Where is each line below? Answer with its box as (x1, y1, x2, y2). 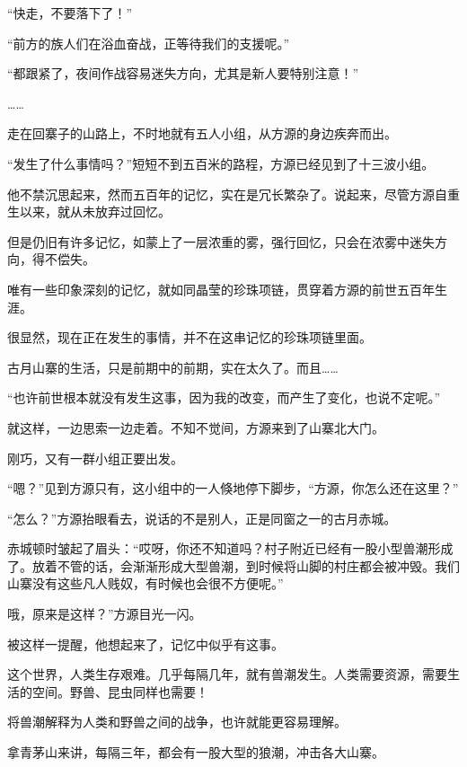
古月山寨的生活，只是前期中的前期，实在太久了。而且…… (7, 357, 339, 376)
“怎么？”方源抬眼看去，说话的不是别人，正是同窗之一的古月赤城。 (7, 508, 397, 527)
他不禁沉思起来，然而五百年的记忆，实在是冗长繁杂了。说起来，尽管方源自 (7, 184, 447, 203)
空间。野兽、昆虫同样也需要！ (31, 682, 208, 701)
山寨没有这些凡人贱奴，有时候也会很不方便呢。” (7, 574, 284, 593)
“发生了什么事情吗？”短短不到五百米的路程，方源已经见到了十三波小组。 (7, 154, 435, 172)
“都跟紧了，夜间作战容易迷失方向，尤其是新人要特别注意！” (7, 64, 359, 83)
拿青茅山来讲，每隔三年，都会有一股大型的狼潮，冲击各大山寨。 (7, 743, 384, 762)
